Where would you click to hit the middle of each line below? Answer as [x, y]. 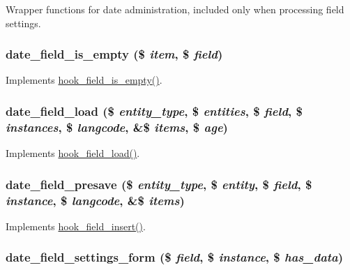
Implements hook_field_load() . [73, 153]
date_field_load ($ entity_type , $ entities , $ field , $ [154, 111]
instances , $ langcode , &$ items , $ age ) [117, 127]
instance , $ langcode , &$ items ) [95, 200]
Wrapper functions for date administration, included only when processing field [175, 9]
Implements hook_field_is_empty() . [84, 80]
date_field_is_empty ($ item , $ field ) [114, 54]
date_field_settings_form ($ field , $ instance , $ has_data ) [175, 257]
